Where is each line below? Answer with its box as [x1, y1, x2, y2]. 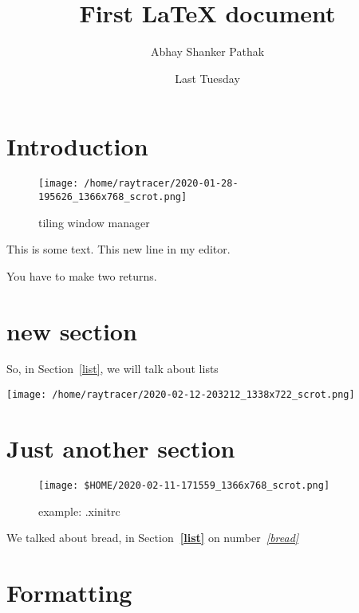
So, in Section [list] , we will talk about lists [6, 360, 219, 377]
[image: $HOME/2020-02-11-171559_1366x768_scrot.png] [38, 479, 330, 491]
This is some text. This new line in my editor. [6, 241, 231, 257]
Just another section [6, 431, 235, 464]
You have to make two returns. [6, 267, 157, 284]
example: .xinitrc [38, 502, 120, 519]
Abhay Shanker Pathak [150, 43, 265, 60]
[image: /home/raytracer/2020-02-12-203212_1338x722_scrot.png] [6, 389, 355, 401]
